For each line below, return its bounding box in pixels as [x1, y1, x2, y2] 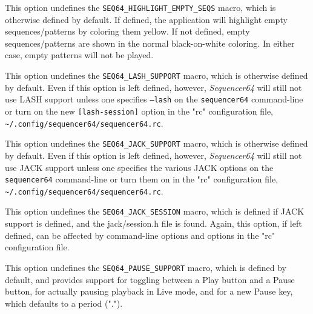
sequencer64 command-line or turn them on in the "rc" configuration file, [5, 173, 278, 185]
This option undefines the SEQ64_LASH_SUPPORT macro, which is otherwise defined [5, 69, 308, 82]
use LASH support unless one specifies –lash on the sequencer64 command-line [5, 93, 303, 105]
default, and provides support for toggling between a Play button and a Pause [5, 273, 295, 286]
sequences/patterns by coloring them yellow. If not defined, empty [5, 25, 250, 38]
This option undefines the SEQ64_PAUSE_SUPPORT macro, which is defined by [5, 261, 286, 273]
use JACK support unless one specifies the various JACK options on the [5, 161, 274, 173]
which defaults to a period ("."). [5, 296, 123, 309]
